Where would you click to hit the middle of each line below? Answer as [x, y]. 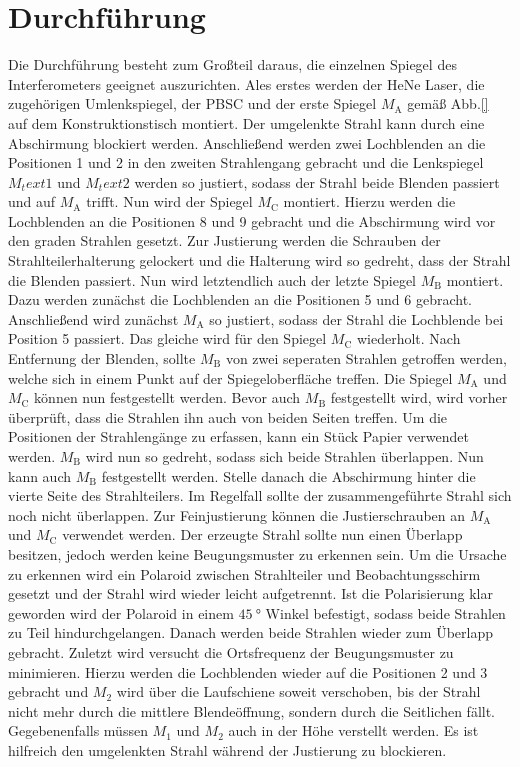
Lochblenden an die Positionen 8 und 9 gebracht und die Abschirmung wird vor [252, 220]
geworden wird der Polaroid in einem [121, 612]
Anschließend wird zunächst [93, 318]
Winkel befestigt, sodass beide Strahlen [385, 612]
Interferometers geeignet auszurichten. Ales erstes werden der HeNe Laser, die [246, 83]
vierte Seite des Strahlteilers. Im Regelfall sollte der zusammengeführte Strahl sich [260, 495]
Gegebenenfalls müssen [78, 730]
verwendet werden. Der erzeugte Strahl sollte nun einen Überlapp [262, 534]
